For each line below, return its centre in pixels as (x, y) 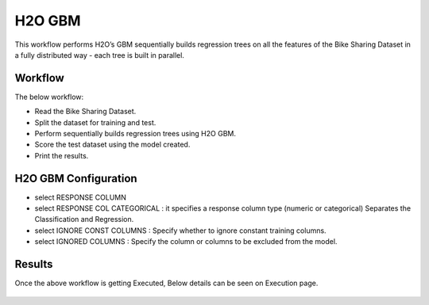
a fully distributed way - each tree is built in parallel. (99, 55)
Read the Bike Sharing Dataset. (85, 112)
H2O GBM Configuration (76, 178)
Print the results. (62, 155)
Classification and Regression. (84, 219)
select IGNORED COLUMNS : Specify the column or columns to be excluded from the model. (186, 242)
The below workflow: (49, 97)
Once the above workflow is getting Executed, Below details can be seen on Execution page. (166, 283)
